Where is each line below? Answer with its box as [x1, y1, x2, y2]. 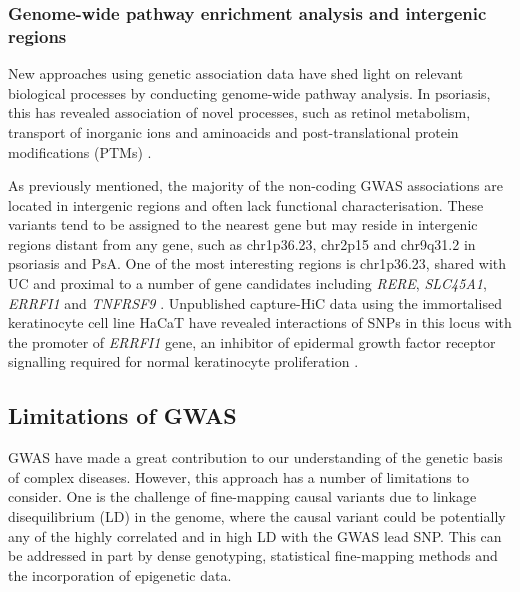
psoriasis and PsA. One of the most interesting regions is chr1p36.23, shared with [8, 253, 507, 274]
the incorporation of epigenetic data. [8, 564, 232, 585]
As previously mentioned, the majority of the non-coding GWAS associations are [8, 175, 503, 196]
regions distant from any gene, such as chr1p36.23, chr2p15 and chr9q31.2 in [8, 233, 476, 254]
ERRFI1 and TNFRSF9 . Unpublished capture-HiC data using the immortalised [8, 292, 502, 313]
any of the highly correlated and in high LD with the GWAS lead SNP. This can [8, 525, 502, 546]
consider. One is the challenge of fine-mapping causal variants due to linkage [8, 486, 477, 507]
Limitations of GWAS [8, 400, 237, 431]
